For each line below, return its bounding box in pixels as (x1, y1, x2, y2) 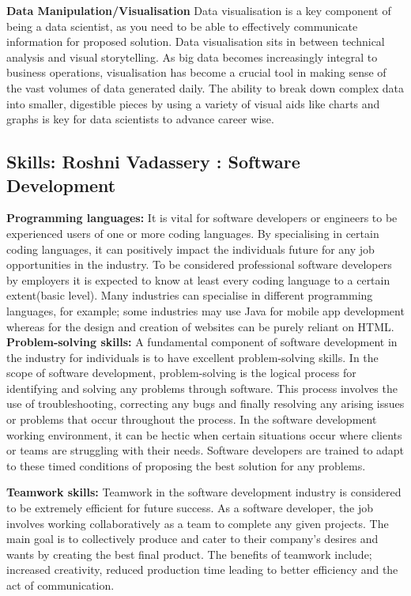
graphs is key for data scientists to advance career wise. (6, 111, 274, 127)
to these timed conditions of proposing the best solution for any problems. (6, 457, 366, 473)
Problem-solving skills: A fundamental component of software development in (6, 334, 398, 350)
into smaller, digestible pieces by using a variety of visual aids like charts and (6, 95, 380, 111)
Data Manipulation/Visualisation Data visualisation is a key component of (6, 2, 391, 18)
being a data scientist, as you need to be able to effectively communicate (6, 17, 358, 34)
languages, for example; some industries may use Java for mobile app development (6, 302, 405, 319)
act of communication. (6, 577, 115, 593)
